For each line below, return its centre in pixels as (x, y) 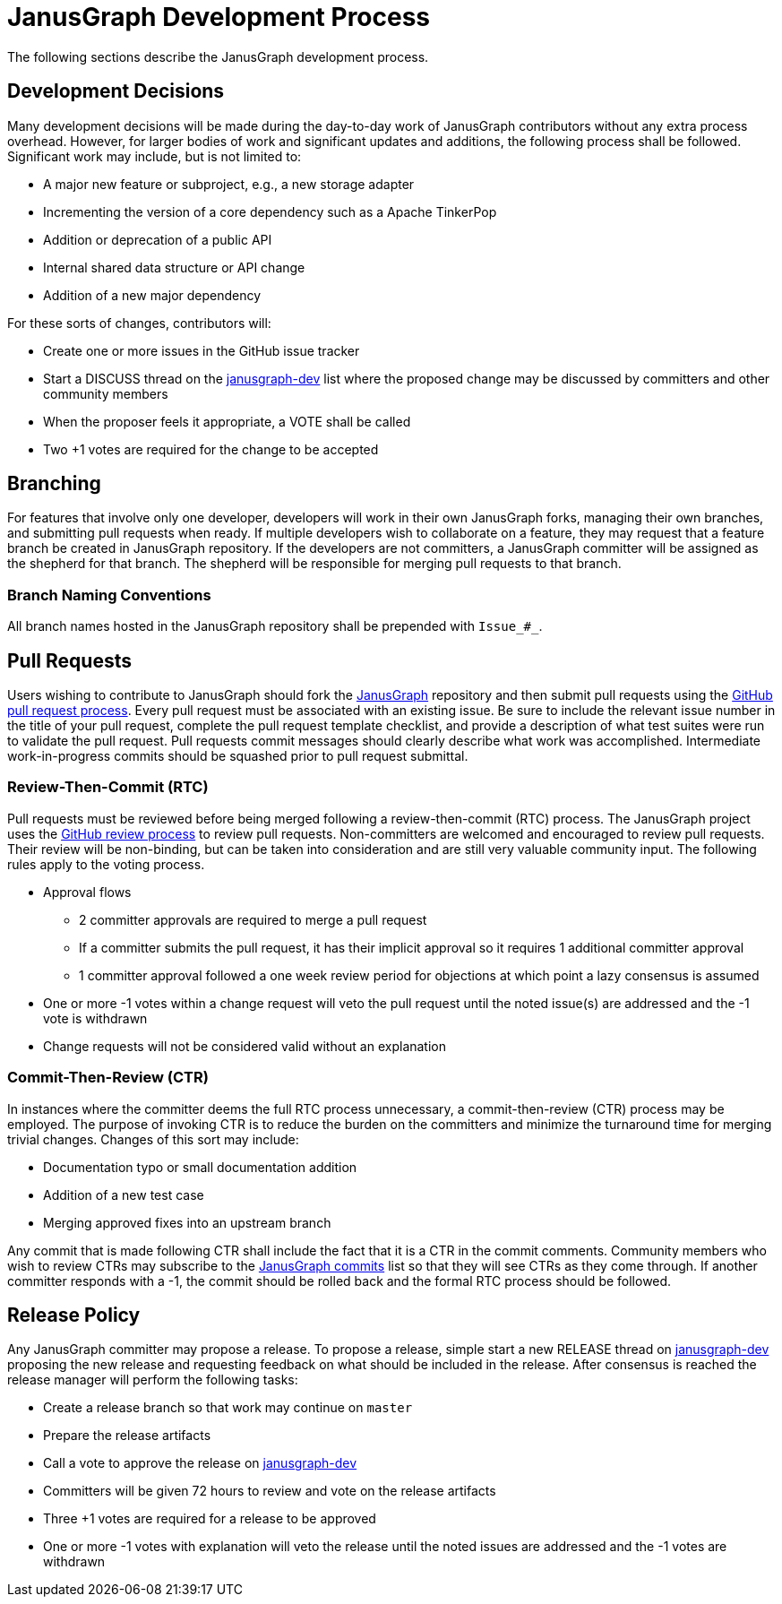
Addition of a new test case (124, 1194)
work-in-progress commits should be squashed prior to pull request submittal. (238, 756)
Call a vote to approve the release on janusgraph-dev (200, 1463)
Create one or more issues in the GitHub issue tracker (202, 350)
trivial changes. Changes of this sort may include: (153, 1139)
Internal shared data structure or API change (174, 267)
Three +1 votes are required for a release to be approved (210, 1519)
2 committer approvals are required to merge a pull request (253, 919)
